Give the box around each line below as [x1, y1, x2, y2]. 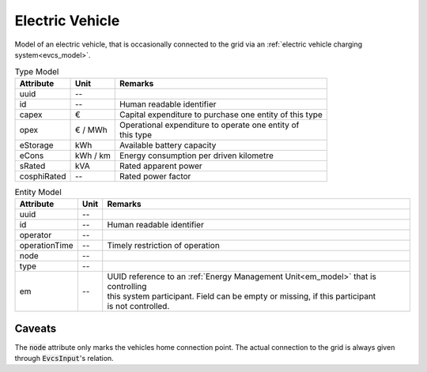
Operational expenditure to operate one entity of [119, 119, 300, 130]
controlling [107, 281, 147, 292]
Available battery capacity [119, 139, 217, 150]
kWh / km [74, 150, 111, 161]
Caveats [14, 321, 57, 335]
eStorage [19, 139, 55, 150]
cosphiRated [19, 171, 66, 182]
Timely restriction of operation [107, 240, 221, 251]
